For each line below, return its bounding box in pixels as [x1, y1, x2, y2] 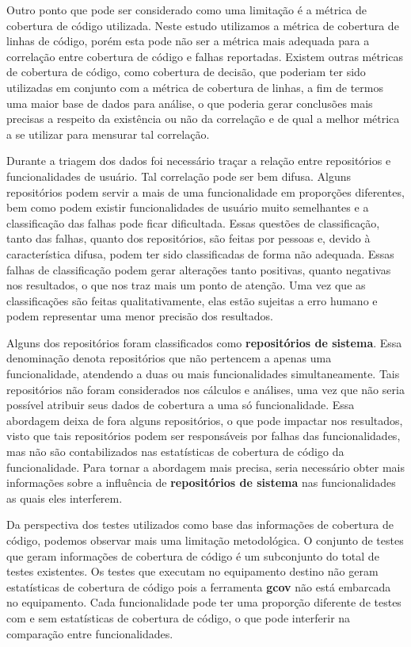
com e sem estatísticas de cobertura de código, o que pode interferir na [6, 609, 351, 626]
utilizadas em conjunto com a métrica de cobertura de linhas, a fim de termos [6, 78, 383, 95]
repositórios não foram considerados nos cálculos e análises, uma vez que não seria [6, 381, 405, 397]
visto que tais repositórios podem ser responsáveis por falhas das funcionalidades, [6, 427, 401, 444]
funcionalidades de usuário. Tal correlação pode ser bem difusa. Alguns [6, 167, 351, 184]
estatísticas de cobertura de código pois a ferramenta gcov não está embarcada [6, 578, 391, 595]
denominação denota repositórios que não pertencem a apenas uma [6, 350, 332, 366]
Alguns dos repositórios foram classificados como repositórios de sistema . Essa [6, 334, 402, 350]
